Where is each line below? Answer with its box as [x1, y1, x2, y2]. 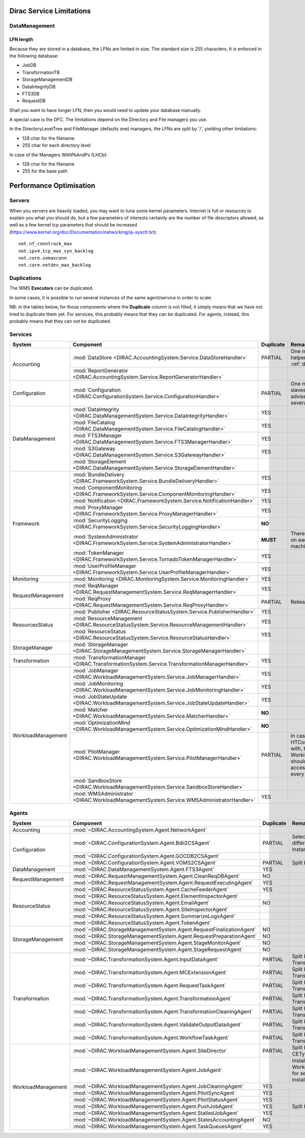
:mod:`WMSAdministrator [73, 790, 133, 798]
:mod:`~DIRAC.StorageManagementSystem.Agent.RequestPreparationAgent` [73, 932, 257, 940]
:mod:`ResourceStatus [73, 628, 126, 635]
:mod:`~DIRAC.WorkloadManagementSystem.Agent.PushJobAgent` [73, 1102, 235, 1109]
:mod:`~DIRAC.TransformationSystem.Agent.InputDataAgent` [73, 956, 219, 963]
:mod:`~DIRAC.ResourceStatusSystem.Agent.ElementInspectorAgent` [73, 892, 239, 899]
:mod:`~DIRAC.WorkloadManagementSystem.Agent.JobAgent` [73, 1066, 223, 1073]
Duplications [9, 275, 42, 282]
